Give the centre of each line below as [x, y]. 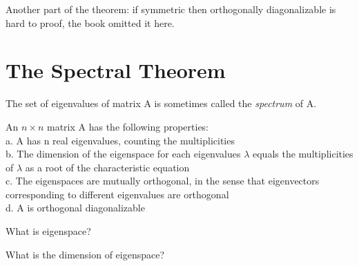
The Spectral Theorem [116, 70]
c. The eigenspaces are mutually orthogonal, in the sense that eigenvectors [163, 181]
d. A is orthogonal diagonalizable [75, 208]
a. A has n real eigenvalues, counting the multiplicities [120, 140]
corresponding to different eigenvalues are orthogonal [117, 194]
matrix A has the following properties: [127, 126]
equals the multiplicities [303, 154]
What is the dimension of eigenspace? [85, 254]
